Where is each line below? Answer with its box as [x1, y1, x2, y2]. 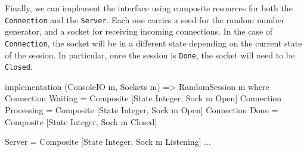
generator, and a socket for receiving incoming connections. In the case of [5, 25, 273, 38]
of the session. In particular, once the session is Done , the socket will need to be [5, 48, 295, 61]
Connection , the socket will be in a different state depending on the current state [5, 36, 302, 49]
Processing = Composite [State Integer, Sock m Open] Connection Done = [5, 104, 278, 116]
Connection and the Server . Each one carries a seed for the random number [5, 13, 285, 26]
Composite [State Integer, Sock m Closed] [5, 115, 157, 128]
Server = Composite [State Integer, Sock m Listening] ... [5, 135, 211, 148]
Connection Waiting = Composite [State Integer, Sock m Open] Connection [5, 92, 282, 104]
